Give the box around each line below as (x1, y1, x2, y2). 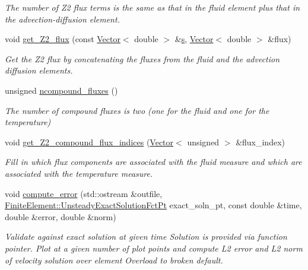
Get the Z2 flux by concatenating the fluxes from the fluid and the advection (5, 52, 280, 65)
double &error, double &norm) (5, 210, 116, 223)
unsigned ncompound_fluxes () (5, 84, 118, 96)
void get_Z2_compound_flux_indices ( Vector (5, 135, 174, 148)
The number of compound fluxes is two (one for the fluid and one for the (5, 104, 269, 116)
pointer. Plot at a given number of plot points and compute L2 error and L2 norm (5, 242, 303, 254)
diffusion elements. (5, 64, 73, 77)
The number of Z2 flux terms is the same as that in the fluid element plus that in (5, 1, 300, 13)
